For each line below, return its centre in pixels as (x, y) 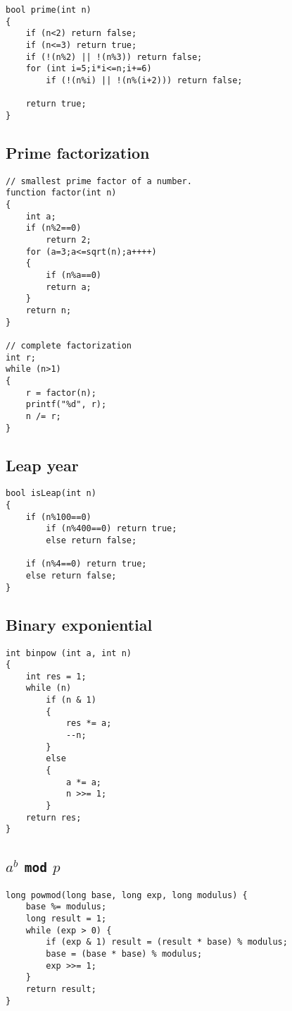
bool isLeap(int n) (51, 494)
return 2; (69, 240)
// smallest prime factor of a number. (99, 181)
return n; (49, 310)
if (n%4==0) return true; (86, 564)
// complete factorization (69, 345)
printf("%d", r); (66, 405)
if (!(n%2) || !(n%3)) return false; (114, 57)
